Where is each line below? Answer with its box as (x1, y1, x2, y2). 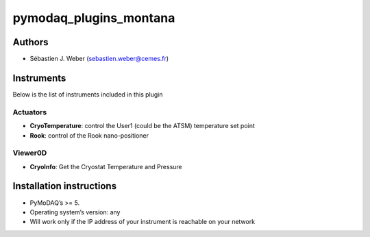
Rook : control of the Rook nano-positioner (29, 131, 149, 140)
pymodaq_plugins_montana (12, 10, 175, 25)
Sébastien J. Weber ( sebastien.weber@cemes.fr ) (29, 55, 169, 63)
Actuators (12, 107, 47, 116)
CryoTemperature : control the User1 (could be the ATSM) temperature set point (29, 122, 255, 130)
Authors (12, 36, 49, 48)
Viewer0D (12, 148, 47, 158)
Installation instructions (12, 180, 116, 192)
